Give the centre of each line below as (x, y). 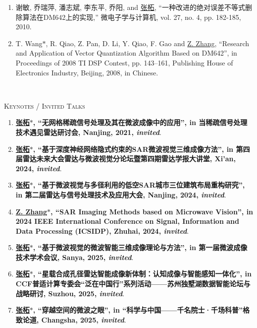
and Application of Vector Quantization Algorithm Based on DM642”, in (126, 53)
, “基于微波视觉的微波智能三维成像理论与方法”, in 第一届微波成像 (140, 247)
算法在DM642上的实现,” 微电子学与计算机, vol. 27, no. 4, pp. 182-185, (132, 17)
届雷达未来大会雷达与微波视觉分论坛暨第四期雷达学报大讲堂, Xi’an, (126, 159)
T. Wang (29, 43)
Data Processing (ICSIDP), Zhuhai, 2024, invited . (102, 230)
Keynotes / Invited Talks (45, 105)
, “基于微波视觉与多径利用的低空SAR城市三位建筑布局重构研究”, (139, 185)
